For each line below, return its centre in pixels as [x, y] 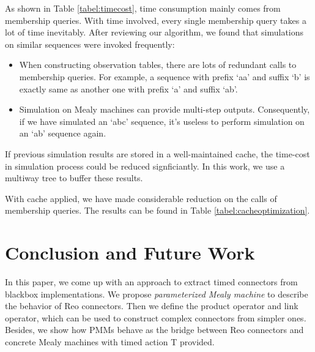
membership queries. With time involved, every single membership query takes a [156, 20]
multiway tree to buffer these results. [74, 178]
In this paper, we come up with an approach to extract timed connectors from [151, 282]
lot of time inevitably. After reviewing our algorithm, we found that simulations [154, 32]
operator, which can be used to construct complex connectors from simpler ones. [156, 317]
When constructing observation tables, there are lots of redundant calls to [158, 65]
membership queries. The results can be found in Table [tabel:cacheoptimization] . [157, 210]
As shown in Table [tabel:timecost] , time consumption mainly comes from [143, 8]
